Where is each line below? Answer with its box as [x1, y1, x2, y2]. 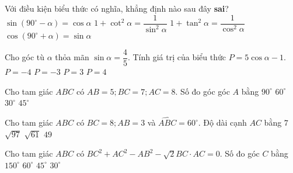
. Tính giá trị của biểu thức [127, 51, 226, 63]
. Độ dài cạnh [198, 116, 247, 129]
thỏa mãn [55, 51, 89, 63]
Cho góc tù [5, 51, 45, 63]
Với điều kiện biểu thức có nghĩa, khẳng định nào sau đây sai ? [5, 2, 229, 14]
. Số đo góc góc [175, 85, 230, 97]
